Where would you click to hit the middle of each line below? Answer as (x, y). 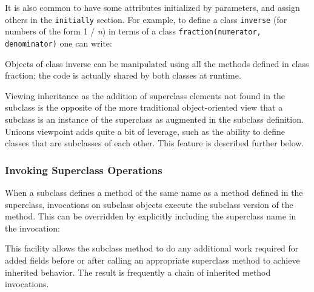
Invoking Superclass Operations (84, 170)
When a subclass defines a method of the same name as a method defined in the (154, 192)
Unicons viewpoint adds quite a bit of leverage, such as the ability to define (145, 131)
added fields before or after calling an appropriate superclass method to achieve (152, 260)
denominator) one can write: (58, 43)
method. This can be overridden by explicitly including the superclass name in (151, 216)
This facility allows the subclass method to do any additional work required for (152, 248)
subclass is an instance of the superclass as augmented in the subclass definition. (154, 119)
